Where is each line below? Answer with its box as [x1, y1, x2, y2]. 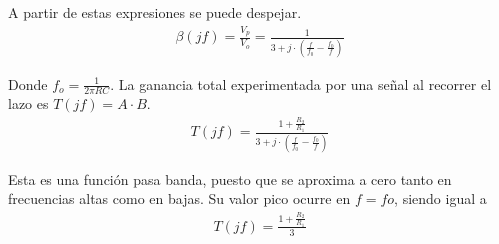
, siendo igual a [394, 188, 487, 209]
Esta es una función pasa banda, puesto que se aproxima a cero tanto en [8, 168, 452, 189]
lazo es [8, 93, 49, 114]
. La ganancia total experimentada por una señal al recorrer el [110, 73, 492, 94]
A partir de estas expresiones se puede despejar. [8, 2, 302, 22]
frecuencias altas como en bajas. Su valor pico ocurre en [8, 188, 351, 209]
